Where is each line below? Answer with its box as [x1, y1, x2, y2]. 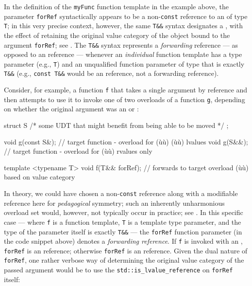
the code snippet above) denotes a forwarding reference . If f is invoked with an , [4, 236, 243, 246]
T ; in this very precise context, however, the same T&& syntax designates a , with [4, 20, 243, 31]
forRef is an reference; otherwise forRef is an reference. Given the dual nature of [4, 245, 248, 255]
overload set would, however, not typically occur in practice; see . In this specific [4, 207, 243, 217]
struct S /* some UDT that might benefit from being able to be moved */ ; [4, 120, 229, 130]
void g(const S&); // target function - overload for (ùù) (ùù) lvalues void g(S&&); [4, 136, 248, 146]
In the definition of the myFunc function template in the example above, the [4, 1, 229, 11]
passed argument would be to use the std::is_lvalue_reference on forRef [4, 265, 233, 275]
